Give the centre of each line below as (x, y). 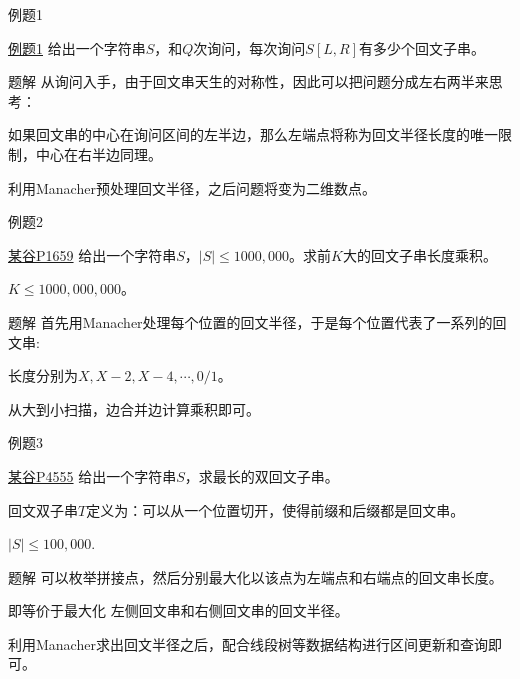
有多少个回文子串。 (422, 47)
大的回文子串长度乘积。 (419, 254)
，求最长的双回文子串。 (261, 475)
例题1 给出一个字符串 (77, 47)
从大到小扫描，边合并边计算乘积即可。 (134, 408)
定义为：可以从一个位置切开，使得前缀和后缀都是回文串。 (275, 509)
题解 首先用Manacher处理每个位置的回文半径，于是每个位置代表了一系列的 (250, 321)
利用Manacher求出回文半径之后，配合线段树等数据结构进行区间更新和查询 (248, 643)
